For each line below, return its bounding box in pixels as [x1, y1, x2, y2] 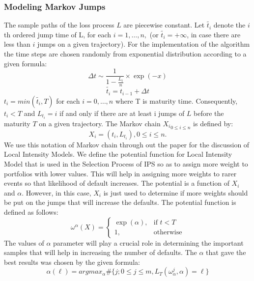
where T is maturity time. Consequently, [115, 95, 238, 106]
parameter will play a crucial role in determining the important [53, 237, 244, 248]
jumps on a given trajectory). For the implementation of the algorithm [37, 39, 250, 49]
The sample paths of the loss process [4, 20, 114, 30]
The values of [4, 237, 44, 248]
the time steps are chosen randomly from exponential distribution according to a [4, 49, 247, 58]
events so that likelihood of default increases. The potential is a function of [4, 178, 229, 188]
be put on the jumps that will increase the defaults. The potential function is [4, 197, 236, 207]
